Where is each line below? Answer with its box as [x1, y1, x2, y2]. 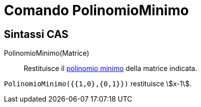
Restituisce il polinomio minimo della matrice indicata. [24, 64, 198, 73]
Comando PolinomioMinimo [4, 2, 189, 19]
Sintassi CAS [4, 28, 68, 40]
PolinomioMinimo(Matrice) [4, 49, 90, 58]
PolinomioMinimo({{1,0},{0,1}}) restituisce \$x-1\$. [4, 79, 192, 88]
